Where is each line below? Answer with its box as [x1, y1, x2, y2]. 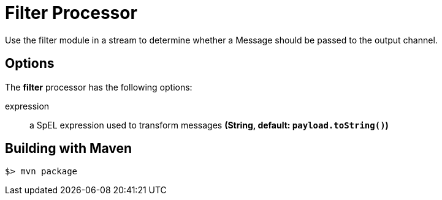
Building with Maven [5, 141, 132, 157]
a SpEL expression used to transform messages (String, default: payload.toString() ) [29, 119, 389, 130]
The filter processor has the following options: [5, 81, 192, 92]
